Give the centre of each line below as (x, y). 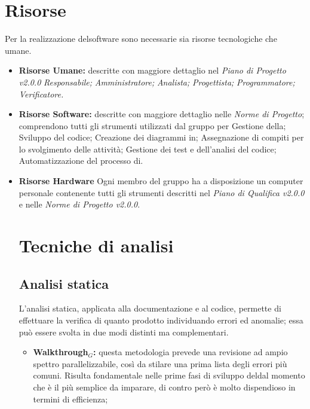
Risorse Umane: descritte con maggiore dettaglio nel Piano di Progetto (152, 70)
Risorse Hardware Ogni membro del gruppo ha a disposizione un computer (161, 181)
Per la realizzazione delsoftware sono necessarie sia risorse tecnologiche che (141, 39)
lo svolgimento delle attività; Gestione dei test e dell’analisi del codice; (148, 149)
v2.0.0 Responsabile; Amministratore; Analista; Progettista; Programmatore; (157, 82)
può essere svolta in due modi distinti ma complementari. (124, 332)
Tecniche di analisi (96, 245)
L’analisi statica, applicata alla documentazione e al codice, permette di (150, 308)
